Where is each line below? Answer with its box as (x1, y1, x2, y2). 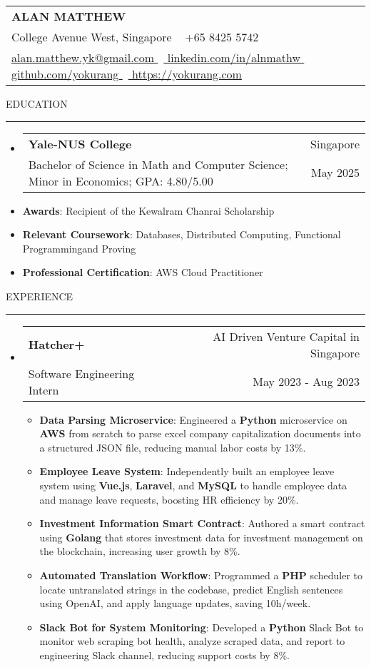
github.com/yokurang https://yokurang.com (11, 66, 242, 82)
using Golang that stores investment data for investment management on (39, 529, 363, 544)
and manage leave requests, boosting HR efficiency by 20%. (39, 492, 299, 506)
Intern (28, 381, 59, 398)
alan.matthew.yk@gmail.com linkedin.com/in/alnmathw (11, 49, 300, 66)
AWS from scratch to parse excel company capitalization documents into (39, 426, 361, 441)
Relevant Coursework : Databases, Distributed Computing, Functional (22, 227, 341, 242)
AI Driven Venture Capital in (213, 327, 360, 345)
